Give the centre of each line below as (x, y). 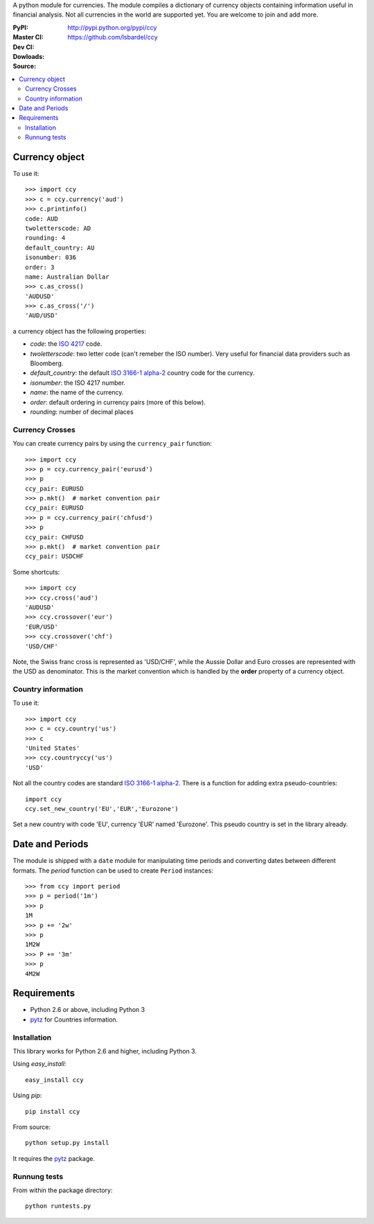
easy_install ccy (54, 1080)
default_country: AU (60, 247)
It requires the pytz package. (54, 1158)
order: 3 (40, 267)
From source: (32, 1127)
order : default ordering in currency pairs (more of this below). (118, 402)
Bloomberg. (47, 363)
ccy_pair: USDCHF (54, 557)
